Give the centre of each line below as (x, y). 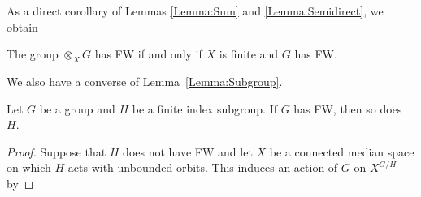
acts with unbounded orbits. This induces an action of (203, 167)
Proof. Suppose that (56, 151)
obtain (22, 26)
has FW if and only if (148, 54)
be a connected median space (342, 151)
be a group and (77, 108)
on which (29, 167)
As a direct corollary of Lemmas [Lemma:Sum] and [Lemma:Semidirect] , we (195, 11)
